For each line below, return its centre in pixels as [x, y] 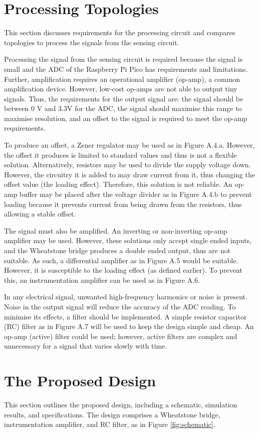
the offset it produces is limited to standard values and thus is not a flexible [120, 154]
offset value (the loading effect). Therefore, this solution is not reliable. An [118, 184]
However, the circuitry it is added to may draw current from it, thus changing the [129, 174]
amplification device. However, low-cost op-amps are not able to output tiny [121, 89]
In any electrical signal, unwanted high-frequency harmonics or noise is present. [126, 297]
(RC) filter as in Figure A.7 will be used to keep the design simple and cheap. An [129, 326]
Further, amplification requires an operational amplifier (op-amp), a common [122, 79]
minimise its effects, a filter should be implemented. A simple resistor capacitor [125, 316]
